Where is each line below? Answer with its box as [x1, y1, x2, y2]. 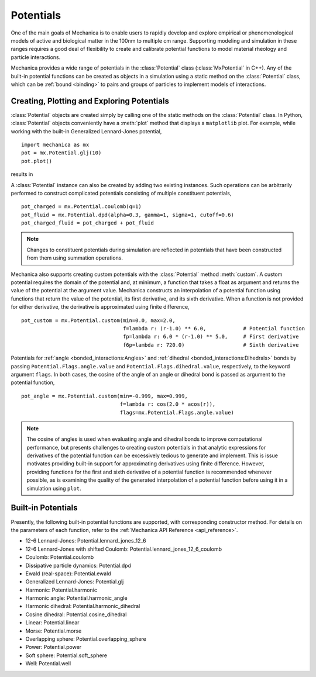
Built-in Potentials [11, 503, 78, 513]
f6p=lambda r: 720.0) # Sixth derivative [123, 341, 299, 348]
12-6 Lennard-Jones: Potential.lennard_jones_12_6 [25, 537, 146, 544]
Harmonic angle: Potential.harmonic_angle [25, 595, 128, 602]
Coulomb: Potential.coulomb [25, 554, 94, 561]
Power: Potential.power [25, 644, 82, 651]
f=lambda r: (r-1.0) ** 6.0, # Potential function [123, 325, 305, 331]
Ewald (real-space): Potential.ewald [25, 570, 111, 577]
